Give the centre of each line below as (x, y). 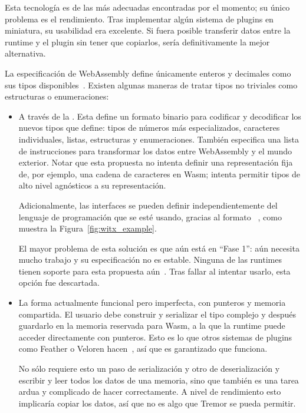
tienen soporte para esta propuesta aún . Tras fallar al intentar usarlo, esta (154, 271)
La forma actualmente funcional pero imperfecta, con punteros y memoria (152, 303)
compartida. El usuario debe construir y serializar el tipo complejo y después (157, 314)
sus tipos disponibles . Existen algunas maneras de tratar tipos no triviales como (151, 85)
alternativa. (25, 53)
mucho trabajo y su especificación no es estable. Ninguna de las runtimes (150, 260)
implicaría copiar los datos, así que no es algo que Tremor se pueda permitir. (157, 403)
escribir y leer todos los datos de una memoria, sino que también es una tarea (159, 380)
